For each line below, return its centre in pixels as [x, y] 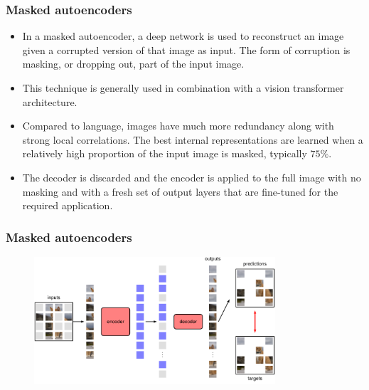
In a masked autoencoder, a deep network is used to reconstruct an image [183, 36]
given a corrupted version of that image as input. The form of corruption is [186, 49]
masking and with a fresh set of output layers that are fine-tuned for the [180, 191]
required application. [68, 205]
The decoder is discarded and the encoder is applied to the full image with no [192, 177]
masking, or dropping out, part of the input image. [133, 64]
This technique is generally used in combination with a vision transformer [183, 88]
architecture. [50, 101]
